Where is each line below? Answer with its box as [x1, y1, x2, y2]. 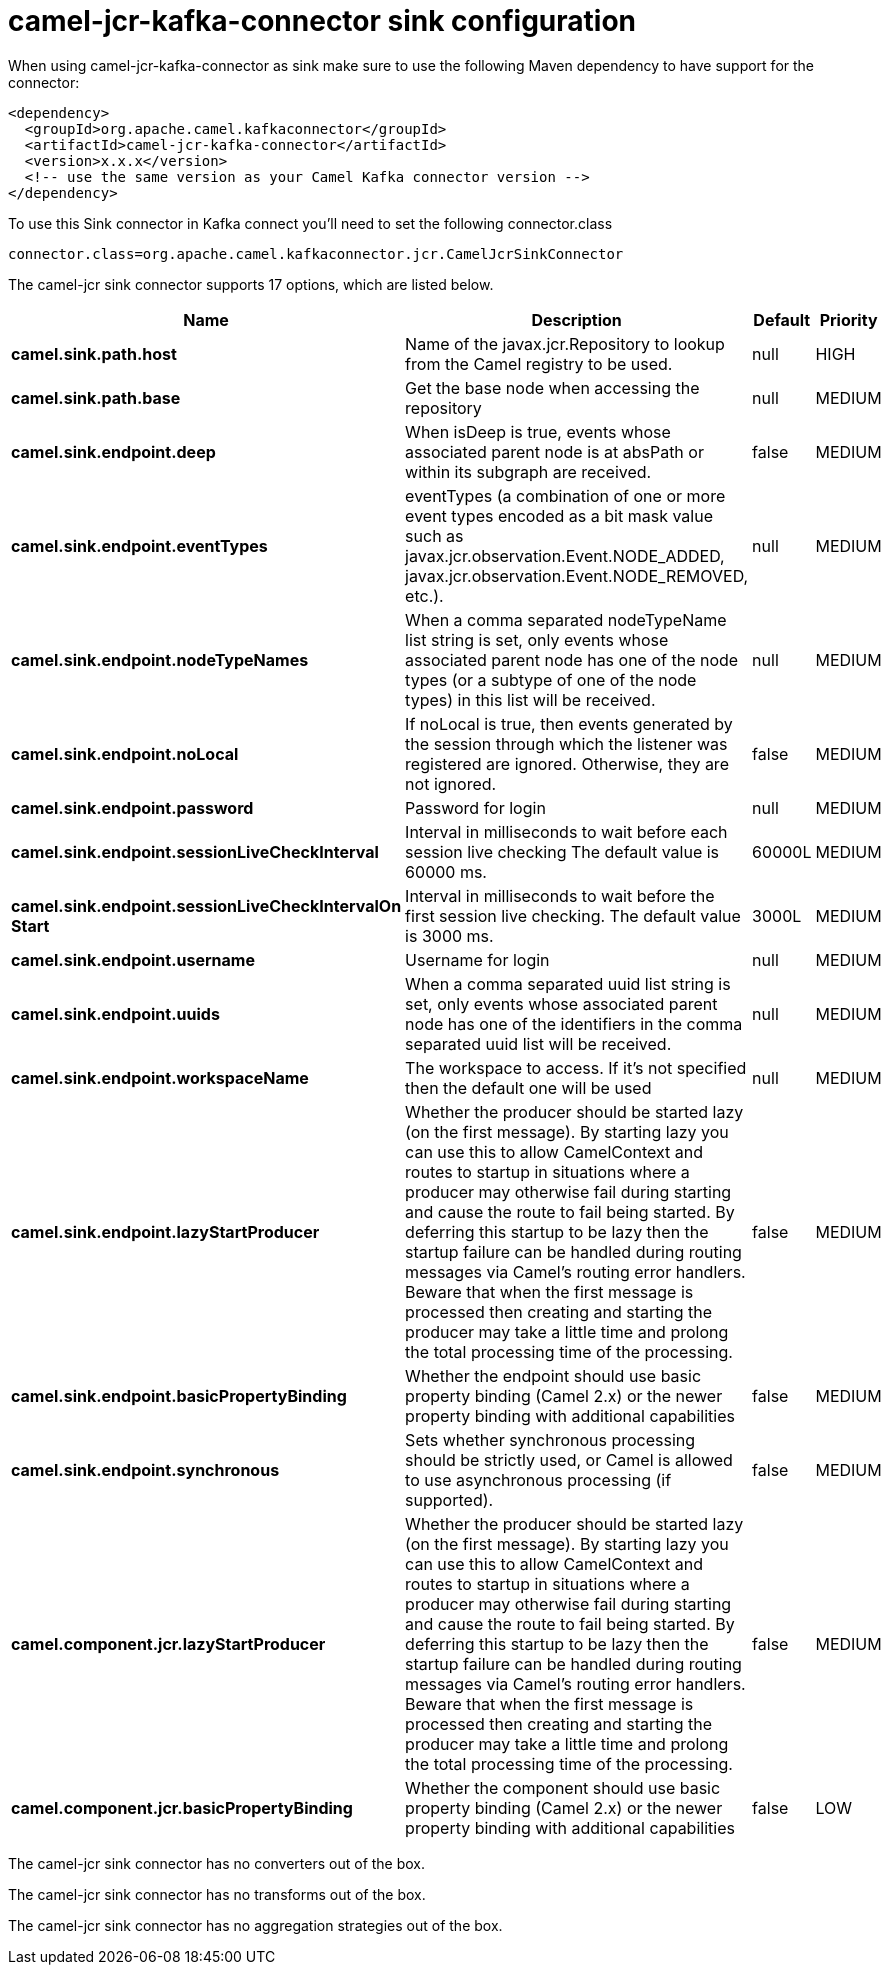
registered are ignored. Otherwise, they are [405, 753, 729, 774]
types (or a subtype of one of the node [405, 669, 697, 690]
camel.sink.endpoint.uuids [11, 1003, 220, 1024]
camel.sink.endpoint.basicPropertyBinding [11, 1385, 347, 1406]
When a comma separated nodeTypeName [405, 609, 727, 630]
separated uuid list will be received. [405, 1033, 672, 1054]
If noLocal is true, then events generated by [405, 713, 733, 734]
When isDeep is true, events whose [405, 421, 671, 442]
